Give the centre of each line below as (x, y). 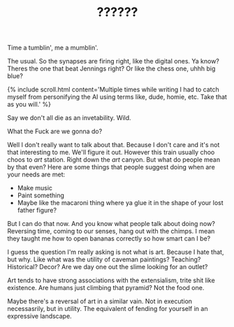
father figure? (37, 211)
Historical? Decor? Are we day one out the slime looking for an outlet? (108, 267)
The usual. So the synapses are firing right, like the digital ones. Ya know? (114, 61)
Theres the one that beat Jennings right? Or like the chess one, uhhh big (111, 69)
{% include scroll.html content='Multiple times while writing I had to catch (114, 90)
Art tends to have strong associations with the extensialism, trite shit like (111, 280)
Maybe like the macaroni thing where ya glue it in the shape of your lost (120, 203)
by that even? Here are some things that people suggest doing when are (111, 167)
